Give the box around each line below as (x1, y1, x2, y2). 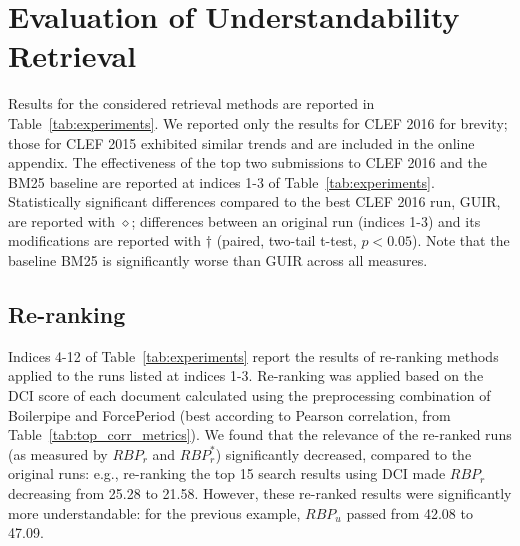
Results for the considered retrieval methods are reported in (8, 93, 375, 114)
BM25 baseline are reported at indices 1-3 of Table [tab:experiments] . (8, 171, 435, 192)
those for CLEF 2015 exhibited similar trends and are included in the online (8, 132, 475, 153)
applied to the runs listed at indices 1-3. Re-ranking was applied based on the (8, 365, 484, 386)
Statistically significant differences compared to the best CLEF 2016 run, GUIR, (8, 191, 501, 212)
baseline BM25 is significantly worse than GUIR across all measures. (8, 250, 428, 271)
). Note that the (412, 230, 510, 251)
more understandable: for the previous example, (8, 502, 301, 523)
